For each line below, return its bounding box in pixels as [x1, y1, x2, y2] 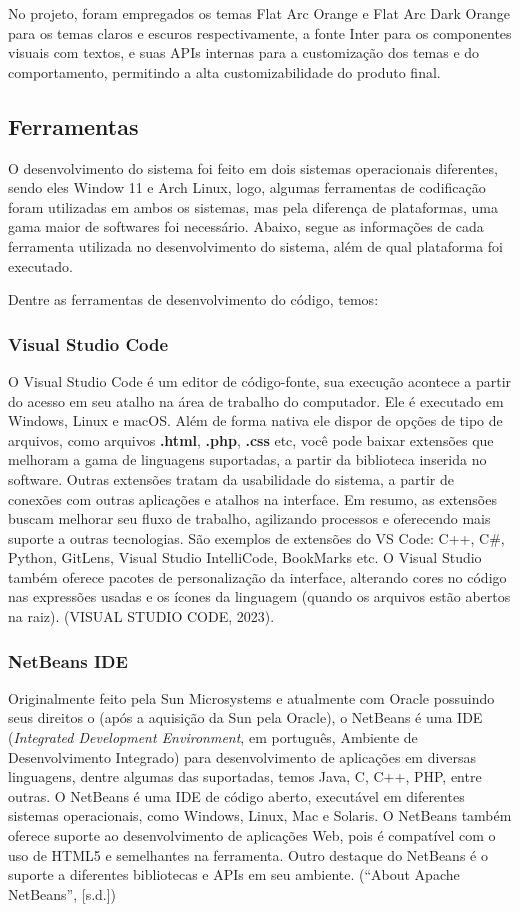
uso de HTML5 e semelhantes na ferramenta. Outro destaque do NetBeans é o [8, 844, 488, 865]
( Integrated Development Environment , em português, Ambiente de [8, 727, 418, 748]
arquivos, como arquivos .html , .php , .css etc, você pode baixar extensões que [8, 429, 494, 450]
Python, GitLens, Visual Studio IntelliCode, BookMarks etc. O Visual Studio [8, 547, 482, 568]
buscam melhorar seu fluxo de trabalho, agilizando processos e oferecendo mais [8, 508, 491, 529]
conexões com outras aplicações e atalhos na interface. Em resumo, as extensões [8, 488, 497, 509]
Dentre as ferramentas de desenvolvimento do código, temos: [8, 289, 379, 310]
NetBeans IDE [8, 648, 128, 673]
